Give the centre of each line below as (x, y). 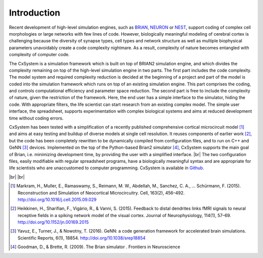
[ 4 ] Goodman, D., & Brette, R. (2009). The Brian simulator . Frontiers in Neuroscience (95, 247)
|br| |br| (17, 177)
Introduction (35, 13)
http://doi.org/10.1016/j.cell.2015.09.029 (57, 199)
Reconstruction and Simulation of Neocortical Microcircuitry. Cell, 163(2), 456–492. (101, 193)
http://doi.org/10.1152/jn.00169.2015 (53, 222)
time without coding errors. (36, 118)
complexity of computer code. (39, 55)
